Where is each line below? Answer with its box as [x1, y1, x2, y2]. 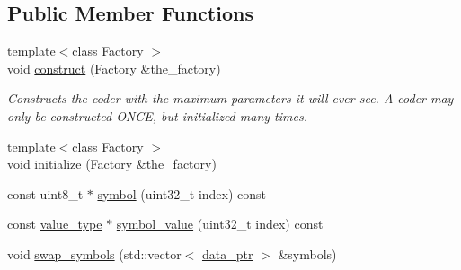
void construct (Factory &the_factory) [7, 58, 221, 77]
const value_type [7, 214, 102, 233]
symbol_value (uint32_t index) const [116, 214, 324, 233]
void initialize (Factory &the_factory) [7, 154, 217, 173]
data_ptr [201, 244, 253, 263]
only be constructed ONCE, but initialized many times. [7, 106, 307, 125]
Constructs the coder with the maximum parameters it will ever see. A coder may [7, 89, 454, 108]
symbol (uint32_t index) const [97, 184, 267, 203]
